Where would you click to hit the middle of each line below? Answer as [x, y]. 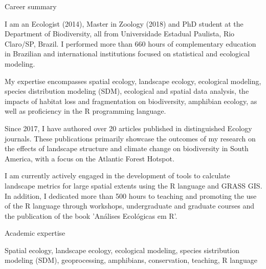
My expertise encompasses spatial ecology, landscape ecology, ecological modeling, [133, 81]
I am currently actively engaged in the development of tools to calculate [117, 175]
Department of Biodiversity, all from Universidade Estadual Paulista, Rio [120, 34]
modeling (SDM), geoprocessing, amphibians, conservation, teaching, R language [131, 260]
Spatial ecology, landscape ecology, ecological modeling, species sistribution [122, 250]
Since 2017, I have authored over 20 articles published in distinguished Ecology [128, 128]
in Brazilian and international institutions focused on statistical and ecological [127, 54]
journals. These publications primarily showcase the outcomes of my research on [130, 138]
